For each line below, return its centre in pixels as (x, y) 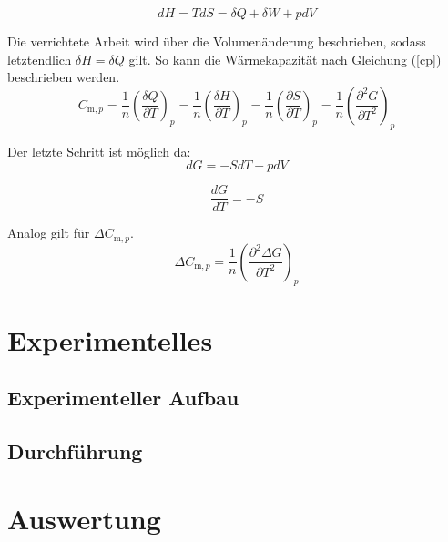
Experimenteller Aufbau (123, 398)
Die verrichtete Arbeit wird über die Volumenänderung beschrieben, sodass (217, 41)
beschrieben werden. (64, 77)
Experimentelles (110, 339)
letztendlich (40, 59)
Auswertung (84, 518)
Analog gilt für (49, 233)
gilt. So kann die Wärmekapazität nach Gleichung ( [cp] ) (285, 59)
